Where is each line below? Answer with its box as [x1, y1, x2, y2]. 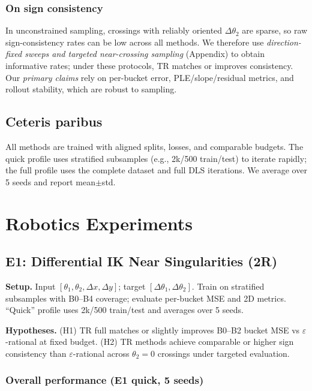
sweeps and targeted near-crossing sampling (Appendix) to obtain [25, 47, 265, 60]
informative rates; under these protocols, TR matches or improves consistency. [5, 59, 293, 71]
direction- [266, 35, 301, 48]
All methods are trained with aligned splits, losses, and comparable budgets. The [5, 140, 304, 152]
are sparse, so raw [242, 24, 308, 37]
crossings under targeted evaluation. [157, 347, 290, 359]
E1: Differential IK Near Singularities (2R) [5, 252, 278, 270]
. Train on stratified [191, 279, 265, 292]
